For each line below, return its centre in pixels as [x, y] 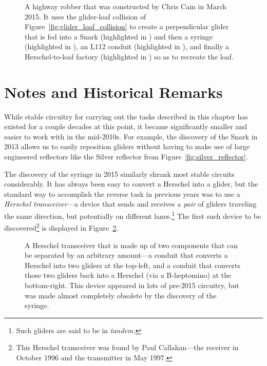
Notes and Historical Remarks [113, 91]
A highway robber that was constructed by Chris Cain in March [126, 6]
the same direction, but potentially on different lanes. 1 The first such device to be [133, 215]
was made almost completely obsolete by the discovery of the [121, 295]
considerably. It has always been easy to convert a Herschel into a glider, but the [131, 184]
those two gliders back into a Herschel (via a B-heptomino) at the [128, 275]
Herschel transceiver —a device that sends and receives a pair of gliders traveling [130, 204]
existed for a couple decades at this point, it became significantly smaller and [126, 126]
